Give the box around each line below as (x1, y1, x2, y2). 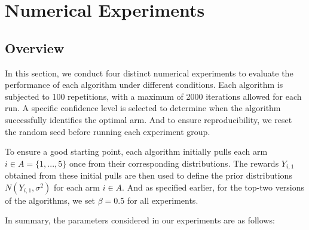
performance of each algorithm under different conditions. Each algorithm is (5, 78, 283, 91)
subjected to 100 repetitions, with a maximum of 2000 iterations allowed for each (5, 90, 302, 102)
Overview (5, 38, 65, 57)
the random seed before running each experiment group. (5, 125, 210, 137)
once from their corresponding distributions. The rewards (69, 157, 279, 169)
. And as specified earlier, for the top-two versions (122, 180, 305, 193)
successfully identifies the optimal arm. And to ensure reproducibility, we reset (5, 113, 292, 125)
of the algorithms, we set (5, 194, 96, 206)
